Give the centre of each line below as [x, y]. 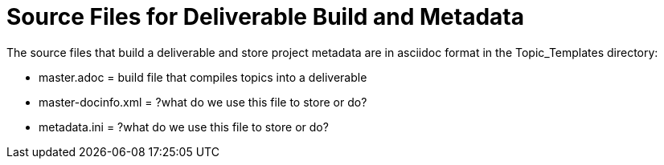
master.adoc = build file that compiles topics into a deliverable [203, 77]
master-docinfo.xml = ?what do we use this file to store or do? [203, 102]
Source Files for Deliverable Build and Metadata [265, 17]
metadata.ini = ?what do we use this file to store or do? [184, 127]
